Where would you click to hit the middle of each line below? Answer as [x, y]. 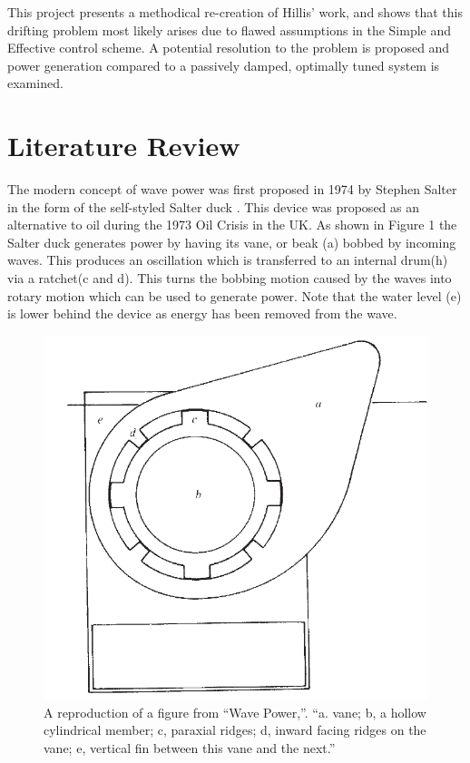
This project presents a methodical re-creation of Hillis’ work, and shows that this [235, 12]
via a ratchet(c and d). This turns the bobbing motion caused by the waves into [230, 278]
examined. [35, 83]
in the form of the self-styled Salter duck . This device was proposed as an [214, 206]
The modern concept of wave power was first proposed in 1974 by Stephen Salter [232, 189]
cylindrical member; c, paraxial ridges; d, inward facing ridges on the [235, 730]
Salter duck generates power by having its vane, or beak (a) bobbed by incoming [232, 242]
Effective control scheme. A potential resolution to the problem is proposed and [229, 48]
